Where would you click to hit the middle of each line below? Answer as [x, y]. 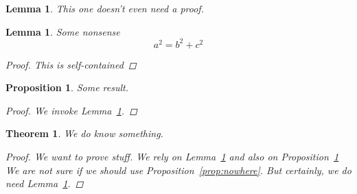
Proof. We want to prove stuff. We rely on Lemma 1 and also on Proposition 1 [172, 157]
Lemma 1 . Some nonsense [63, 31]
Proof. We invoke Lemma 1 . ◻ [71, 110]
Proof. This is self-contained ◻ [71, 64]
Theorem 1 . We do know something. [84, 133]
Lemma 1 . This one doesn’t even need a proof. [105, 8]
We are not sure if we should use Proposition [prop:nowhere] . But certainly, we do [178, 170]
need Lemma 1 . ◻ [45, 183]
